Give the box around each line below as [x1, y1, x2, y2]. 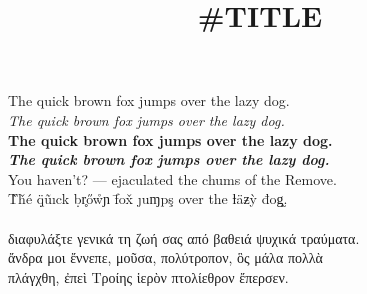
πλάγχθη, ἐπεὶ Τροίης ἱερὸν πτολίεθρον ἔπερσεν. [8, 266, 289, 287]
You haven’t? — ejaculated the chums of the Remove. [8, 168, 337, 189]
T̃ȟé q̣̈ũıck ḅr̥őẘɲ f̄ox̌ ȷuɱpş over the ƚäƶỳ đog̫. [8, 188, 288, 209]
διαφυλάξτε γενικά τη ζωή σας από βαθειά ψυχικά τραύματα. [8, 227, 360, 248]
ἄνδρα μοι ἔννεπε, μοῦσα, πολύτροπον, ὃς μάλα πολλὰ [8, 247, 323, 268]
